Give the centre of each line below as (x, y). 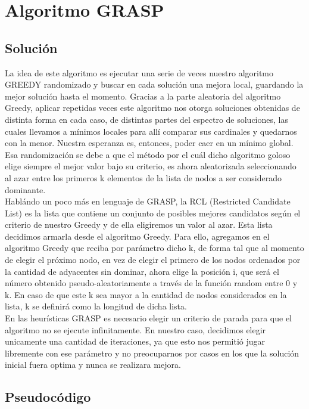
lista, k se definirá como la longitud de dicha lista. (96, 306)
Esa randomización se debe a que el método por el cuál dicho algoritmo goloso (148, 154)
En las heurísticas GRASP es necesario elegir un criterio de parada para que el (148, 318)
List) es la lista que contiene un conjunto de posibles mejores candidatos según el (153, 213)
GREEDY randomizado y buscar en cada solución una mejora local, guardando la (154, 84)
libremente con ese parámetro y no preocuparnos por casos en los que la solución (152, 353)
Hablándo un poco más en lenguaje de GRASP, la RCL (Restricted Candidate (148, 201)
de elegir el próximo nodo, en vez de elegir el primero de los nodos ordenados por (153, 260)
